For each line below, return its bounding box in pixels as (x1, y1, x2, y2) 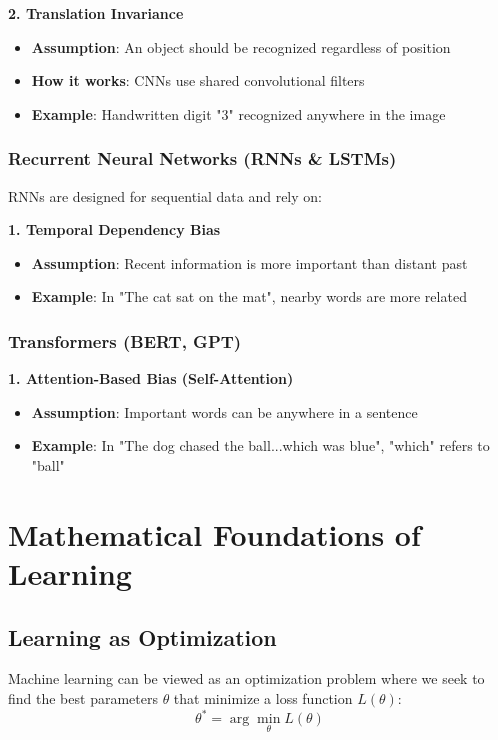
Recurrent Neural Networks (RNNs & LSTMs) (8, 146, 397, 171)
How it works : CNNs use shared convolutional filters (31, 70, 365, 91)
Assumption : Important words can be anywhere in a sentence (31, 401, 418, 422)
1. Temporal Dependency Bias (8, 219, 221, 240)
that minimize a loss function (173, 687, 353, 708)
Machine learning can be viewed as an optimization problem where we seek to (8, 668, 485, 689)
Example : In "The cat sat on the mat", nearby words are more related (31, 286, 467, 307)
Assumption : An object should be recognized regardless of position (31, 36, 451, 57)
